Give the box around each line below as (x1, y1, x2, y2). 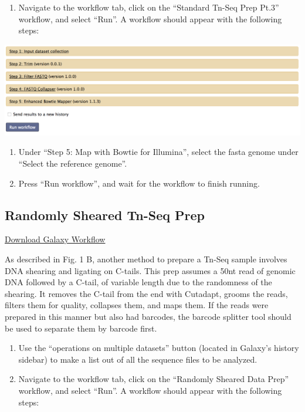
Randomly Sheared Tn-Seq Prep (5, 205, 205, 224)
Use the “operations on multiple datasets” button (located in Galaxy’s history (18, 342, 299, 354)
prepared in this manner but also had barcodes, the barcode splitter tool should (5, 310, 292, 322)
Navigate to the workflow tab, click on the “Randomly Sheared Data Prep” (18, 373, 289, 385)
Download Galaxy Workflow (5, 233, 106, 245)
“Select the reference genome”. (18, 157, 127, 169)
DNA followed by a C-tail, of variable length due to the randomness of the (5, 276, 272, 288)
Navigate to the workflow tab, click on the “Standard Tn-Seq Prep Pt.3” (18, 1, 279, 13)
